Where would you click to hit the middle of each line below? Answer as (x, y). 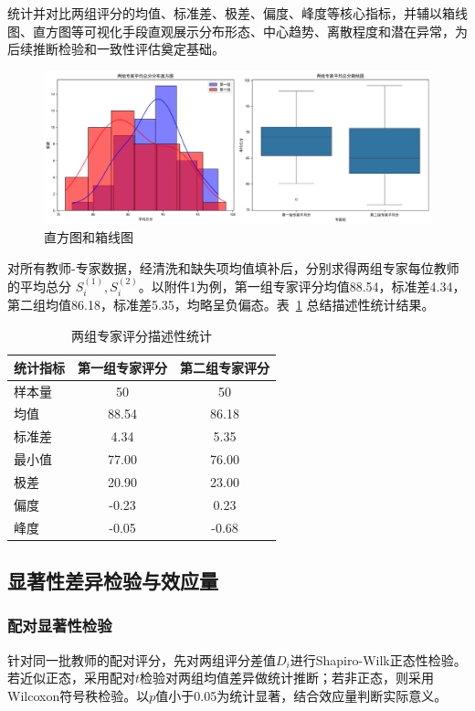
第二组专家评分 (225, 367)
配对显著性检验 (60, 626)
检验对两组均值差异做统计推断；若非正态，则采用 (287, 678)
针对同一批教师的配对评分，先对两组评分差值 (142, 659)
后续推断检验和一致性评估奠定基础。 (116, 49)
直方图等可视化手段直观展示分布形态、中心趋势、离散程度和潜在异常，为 (250, 31)
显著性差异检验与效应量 (113, 581)
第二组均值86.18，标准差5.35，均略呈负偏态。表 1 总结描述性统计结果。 (221, 305)
